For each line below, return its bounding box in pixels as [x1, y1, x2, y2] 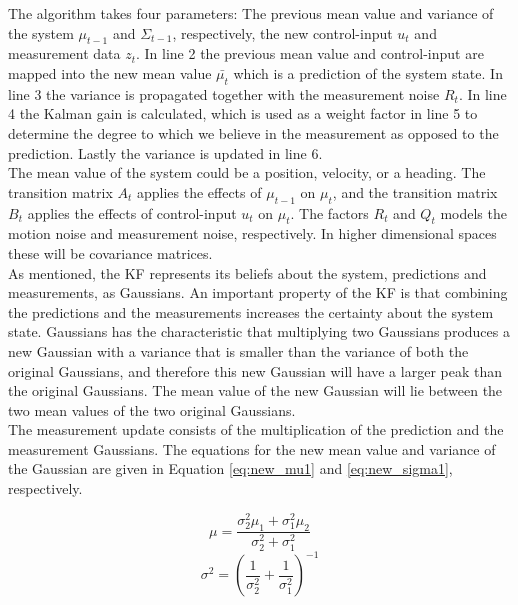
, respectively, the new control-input [172, 22, 393, 43]
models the [440, 202, 507, 223]
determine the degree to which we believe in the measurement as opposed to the [8, 122, 499, 143]
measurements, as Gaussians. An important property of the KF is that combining [8, 282, 508, 303]
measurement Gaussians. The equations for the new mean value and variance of [8, 438, 496, 459]
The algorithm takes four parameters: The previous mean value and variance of [8, 3, 494, 23]
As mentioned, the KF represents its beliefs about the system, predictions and [8, 262, 487, 283]
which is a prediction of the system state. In [233, 62, 503, 83]
